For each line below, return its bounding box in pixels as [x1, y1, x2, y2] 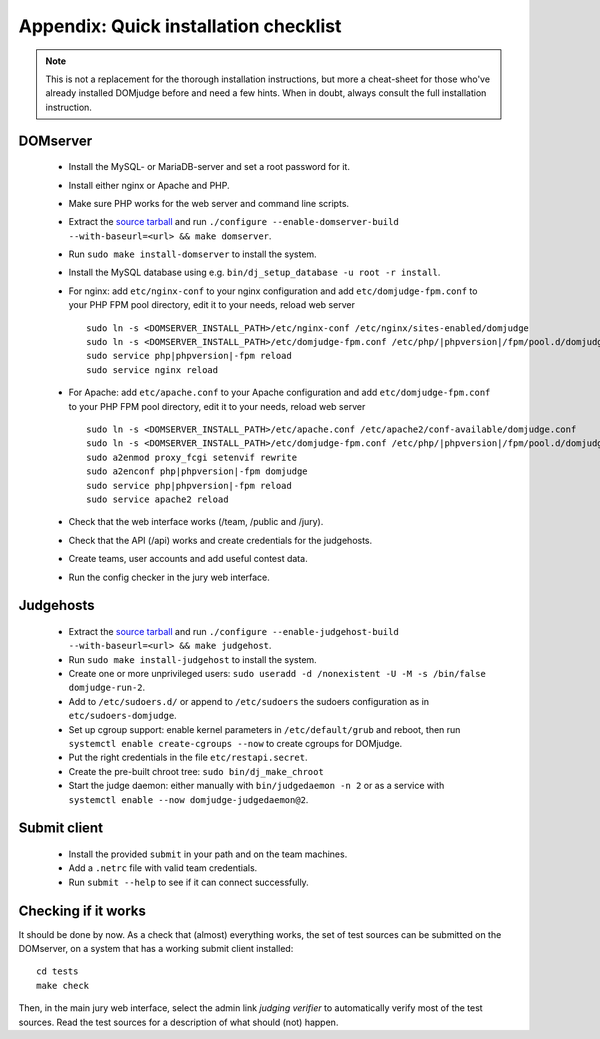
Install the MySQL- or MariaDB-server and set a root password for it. [68, 161, 350, 173]
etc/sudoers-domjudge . [68, 710, 177, 722]
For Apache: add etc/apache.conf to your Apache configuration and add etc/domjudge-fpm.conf [68, 386, 491, 399]
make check [36, 980, 90, 991]
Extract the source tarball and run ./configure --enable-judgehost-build [68, 625, 399, 637]
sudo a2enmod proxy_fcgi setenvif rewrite [86, 451, 298, 463]
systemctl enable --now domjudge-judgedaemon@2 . [68, 793, 309, 805]
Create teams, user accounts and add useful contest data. [68, 553, 309, 565]
